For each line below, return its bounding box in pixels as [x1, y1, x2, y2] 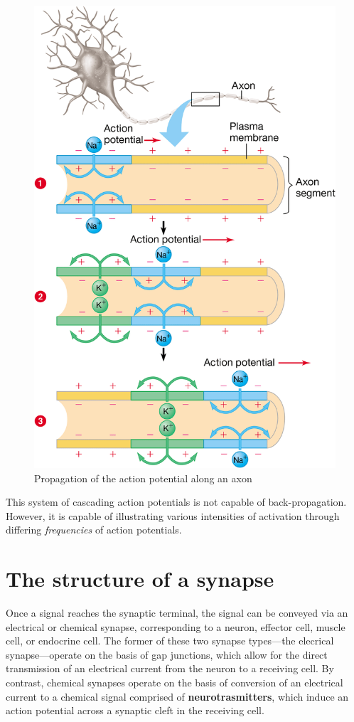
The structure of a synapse [6, 564, 274, 593]
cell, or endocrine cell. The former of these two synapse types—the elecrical [6, 633, 334, 648]
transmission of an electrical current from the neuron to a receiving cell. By [6, 661, 334, 676]
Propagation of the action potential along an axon [34, 470, 252, 485]
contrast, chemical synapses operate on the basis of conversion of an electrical [6, 675, 343, 690]
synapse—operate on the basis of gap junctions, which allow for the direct [6, 647, 328, 662]
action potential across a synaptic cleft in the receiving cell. [6, 703, 264, 718]
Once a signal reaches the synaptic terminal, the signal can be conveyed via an [6, 605, 348, 620]
